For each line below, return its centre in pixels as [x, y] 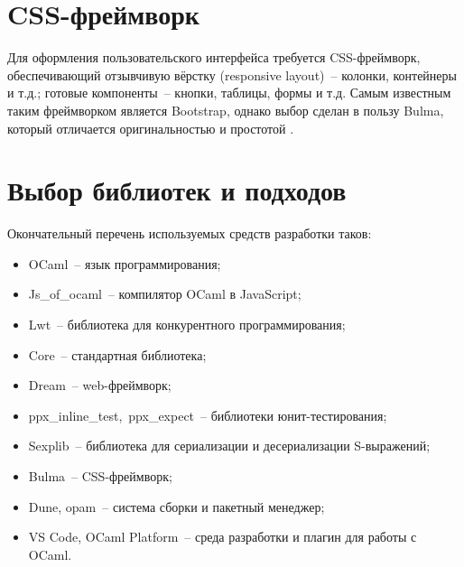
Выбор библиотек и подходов [177, 190]
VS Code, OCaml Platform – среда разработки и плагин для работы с [223, 537]
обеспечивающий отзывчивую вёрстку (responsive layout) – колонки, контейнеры [232, 74]
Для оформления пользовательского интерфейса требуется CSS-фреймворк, [214, 57]
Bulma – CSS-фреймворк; [100, 475]
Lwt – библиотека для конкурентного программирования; [187, 324]
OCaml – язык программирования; [125, 263]
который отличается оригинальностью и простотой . [151, 128]
